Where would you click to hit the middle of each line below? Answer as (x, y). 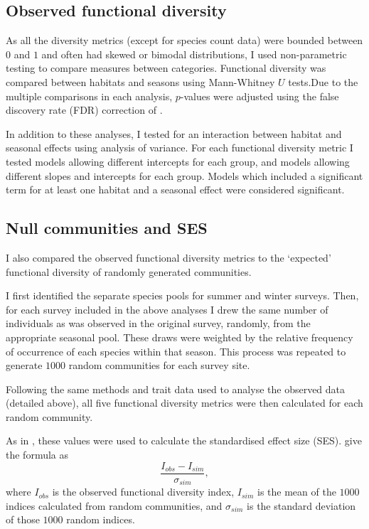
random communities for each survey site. (159, 365)
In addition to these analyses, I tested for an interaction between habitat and (174, 133)
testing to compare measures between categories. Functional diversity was (166, 68)
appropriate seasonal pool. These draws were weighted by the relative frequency (180, 337)
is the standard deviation (301, 505)
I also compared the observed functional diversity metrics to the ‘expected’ (169, 257)
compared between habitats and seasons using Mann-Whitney (140, 81)
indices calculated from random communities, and (114, 505)
